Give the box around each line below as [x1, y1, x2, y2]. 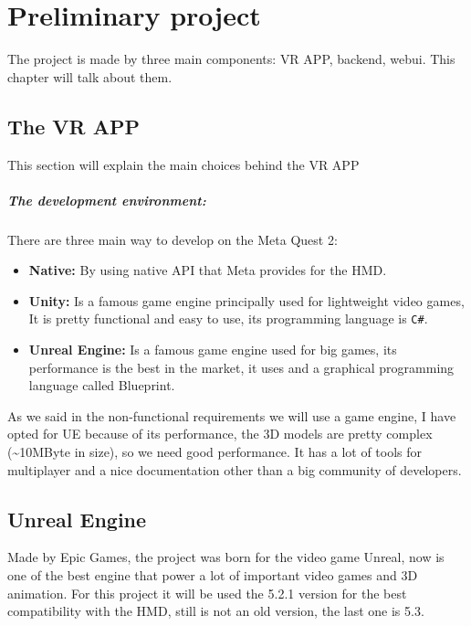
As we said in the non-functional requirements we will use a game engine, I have [7, 406, 456, 425]
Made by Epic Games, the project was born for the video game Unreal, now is [7, 547, 445, 567]
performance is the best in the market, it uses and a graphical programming [28, 357, 455, 377]
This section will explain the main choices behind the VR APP [7, 154, 360, 174]
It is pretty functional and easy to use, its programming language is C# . [28, 309, 428, 328]
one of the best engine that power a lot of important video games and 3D [7, 566, 418, 585]
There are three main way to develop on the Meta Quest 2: [7, 229, 338, 249]
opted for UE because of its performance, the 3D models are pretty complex [7, 424, 433, 443]
